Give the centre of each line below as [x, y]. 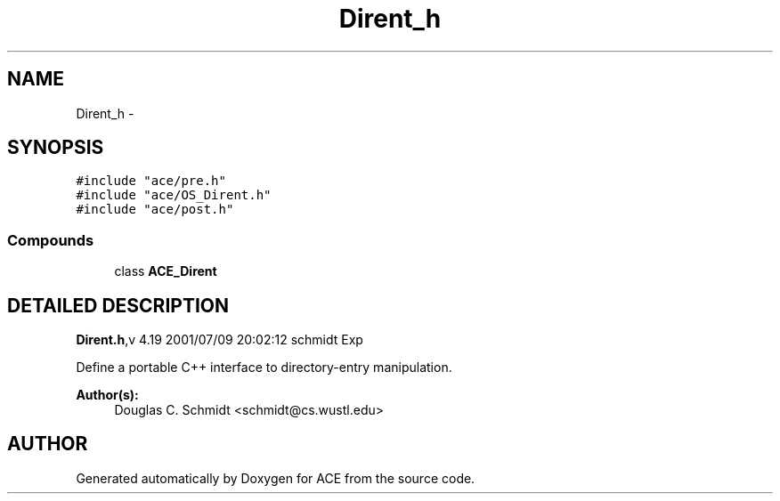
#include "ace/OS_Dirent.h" [174, 195]
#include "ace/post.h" [155, 210]
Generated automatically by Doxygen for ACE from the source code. [276, 478]
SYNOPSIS [56, 148]
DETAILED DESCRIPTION [118, 305]
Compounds [51, 240]
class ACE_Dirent [166, 271]
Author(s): [107, 395]
